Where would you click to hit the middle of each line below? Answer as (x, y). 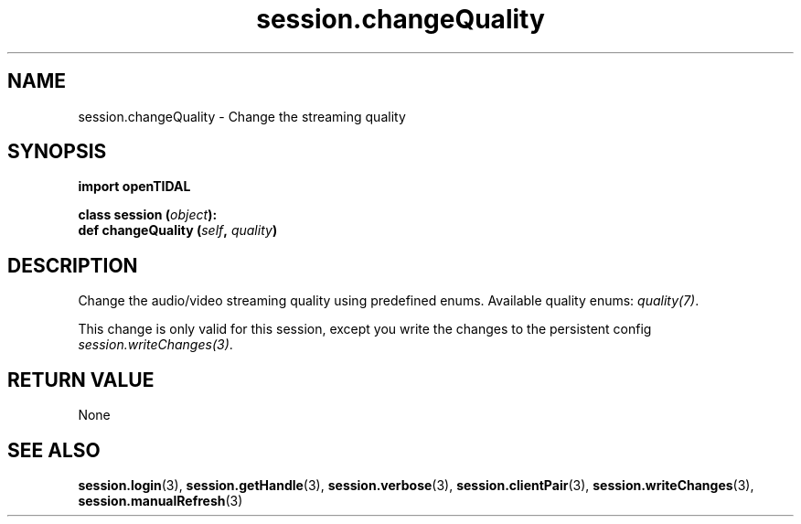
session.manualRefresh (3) (160, 500)
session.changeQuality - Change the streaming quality (242, 116)
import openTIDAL (134, 187)
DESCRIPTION (73, 265)
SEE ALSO (54, 450)
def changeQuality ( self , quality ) (178, 230)
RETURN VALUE (81, 380)
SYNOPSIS (57, 152)
